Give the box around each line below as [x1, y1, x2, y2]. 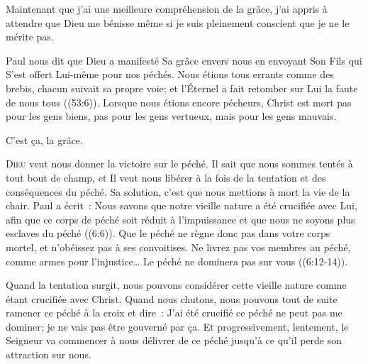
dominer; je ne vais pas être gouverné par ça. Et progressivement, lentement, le [6, 319, 349, 333]
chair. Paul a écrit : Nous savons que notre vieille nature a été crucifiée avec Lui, [6, 198, 357, 213]
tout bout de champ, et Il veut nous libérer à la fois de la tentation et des [6, 170, 326, 184]
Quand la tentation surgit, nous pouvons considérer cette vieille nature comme [6, 277, 347, 292]
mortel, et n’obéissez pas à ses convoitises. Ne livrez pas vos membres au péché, [6, 239, 351, 254]
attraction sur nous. [6, 347, 91, 362]
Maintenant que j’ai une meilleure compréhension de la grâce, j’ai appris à [6, 1, 328, 16]
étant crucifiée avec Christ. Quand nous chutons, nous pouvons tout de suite [6, 291, 338, 306]
